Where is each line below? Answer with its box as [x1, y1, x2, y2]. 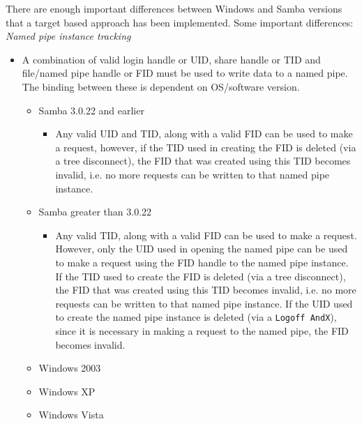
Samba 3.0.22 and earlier [38, 103, 144, 117]
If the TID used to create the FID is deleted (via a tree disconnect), [55, 268, 346, 283]
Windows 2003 [38, 361, 101, 375]
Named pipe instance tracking [6, 29, 131, 43]
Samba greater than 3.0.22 [38, 204, 152, 219]
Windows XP [38, 384, 96, 398]
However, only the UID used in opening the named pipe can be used [55, 241, 348, 256]
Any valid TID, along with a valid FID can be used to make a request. [55, 227, 357, 242]
